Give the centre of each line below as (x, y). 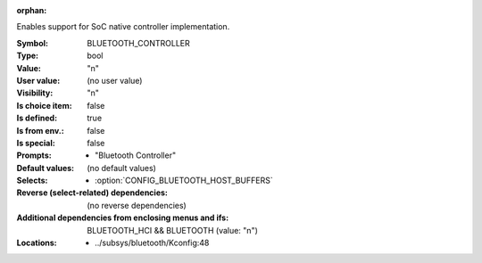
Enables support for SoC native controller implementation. (123, 27)
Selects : (32, 181)
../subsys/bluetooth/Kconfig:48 (152, 243)
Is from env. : (40, 130)
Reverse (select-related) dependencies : (92, 193)
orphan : (32, 10)
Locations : (37, 243)
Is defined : (37, 118)
